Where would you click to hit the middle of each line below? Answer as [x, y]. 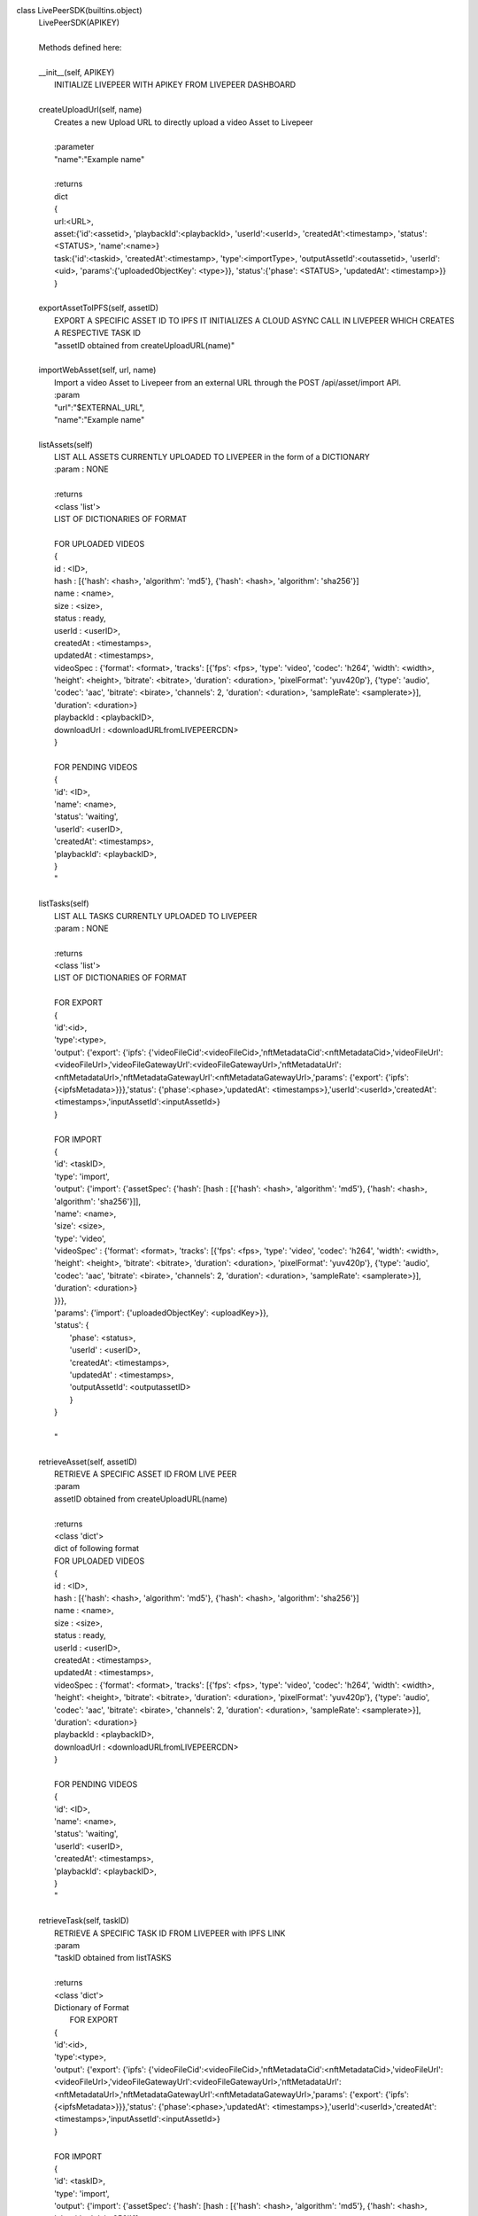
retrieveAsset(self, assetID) [88, 1462]
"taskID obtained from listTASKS [113, 1958]
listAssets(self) [66, 444]
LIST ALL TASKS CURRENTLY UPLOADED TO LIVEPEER [156, 916]
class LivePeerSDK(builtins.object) [79, 10]
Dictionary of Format [92, 2007]
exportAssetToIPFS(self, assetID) [99, 308]
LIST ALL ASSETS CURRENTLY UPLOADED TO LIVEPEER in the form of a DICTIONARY [212, 457]
